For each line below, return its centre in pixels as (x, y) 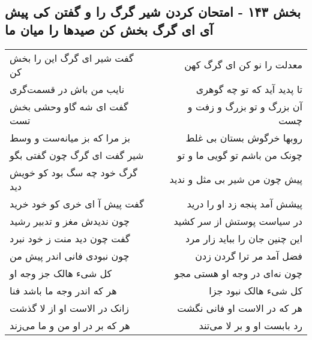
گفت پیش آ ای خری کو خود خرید (77, 203)
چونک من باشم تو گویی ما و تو (240, 155)
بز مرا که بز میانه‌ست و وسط (70, 137)
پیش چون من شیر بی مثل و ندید (236, 179)
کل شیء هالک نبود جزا (256, 290)
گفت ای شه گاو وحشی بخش (69, 106)
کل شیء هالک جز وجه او (61, 273)
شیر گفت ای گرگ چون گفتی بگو (77, 155)
